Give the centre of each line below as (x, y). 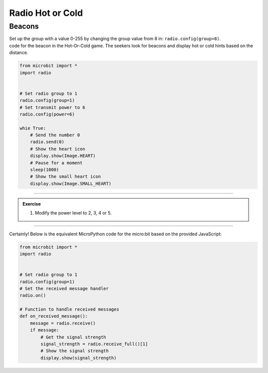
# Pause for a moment (56, 163)
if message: (45, 330)
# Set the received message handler (64, 288)
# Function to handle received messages (69, 309)
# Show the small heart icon (66, 177)
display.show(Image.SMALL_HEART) (71, 184)
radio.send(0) (47, 142)
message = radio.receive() (63, 323)
